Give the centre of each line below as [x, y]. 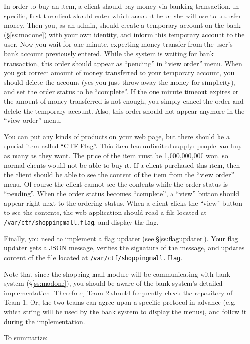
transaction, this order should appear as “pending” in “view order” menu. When [123, 63]
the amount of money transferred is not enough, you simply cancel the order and [124, 101]
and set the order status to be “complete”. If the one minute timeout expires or [121, 91]
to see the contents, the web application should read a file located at [105, 212]
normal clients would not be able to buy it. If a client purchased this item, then [122, 165]
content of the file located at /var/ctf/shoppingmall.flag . [93, 257]
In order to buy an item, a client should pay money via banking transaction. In [122, 6]
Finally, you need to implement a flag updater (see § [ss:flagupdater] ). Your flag [121, 238]
